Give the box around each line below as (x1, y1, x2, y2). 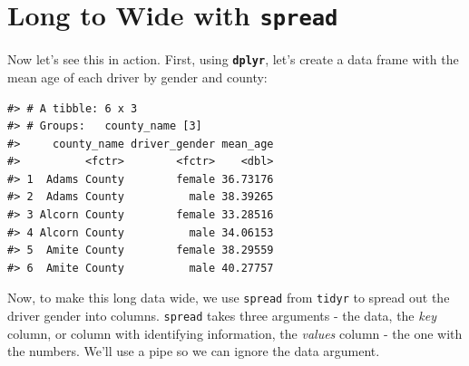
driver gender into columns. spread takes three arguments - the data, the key (7, 306, 436, 325)
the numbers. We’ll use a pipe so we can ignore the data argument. (7, 342, 380, 361)
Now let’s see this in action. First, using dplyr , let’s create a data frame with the (7, 50, 459, 69)
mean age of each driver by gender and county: (7, 67, 268, 86)
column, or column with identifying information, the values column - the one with (7, 323, 463, 342)
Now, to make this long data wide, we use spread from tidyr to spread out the (7, 288, 450, 307)
